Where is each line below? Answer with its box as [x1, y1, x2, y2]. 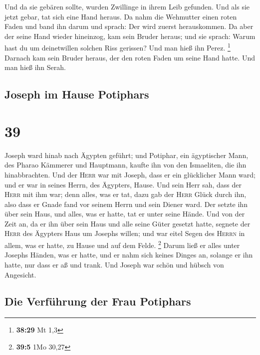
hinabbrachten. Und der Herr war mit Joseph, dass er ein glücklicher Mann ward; [4, 169, 256, 179]
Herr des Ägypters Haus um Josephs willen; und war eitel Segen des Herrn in [4, 228, 245, 238]
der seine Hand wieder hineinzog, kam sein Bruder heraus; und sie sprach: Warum [4, 30, 256, 41]
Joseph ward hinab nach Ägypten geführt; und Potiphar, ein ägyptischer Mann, [4, 149, 249, 160]
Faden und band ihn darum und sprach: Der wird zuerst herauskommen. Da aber [4, 21, 254, 31]
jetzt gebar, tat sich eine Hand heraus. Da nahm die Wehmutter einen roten [4, 11, 237, 21]
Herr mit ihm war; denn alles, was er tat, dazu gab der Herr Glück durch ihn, [4, 189, 247, 199]
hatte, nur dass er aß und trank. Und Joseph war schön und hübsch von [4, 259, 224, 269]
